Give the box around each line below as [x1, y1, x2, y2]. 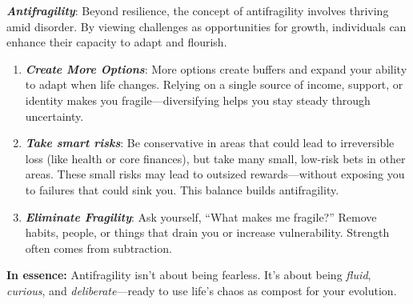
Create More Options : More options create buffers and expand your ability [25, 60, 407, 77]
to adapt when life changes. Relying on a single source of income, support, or [25, 76, 403, 93]
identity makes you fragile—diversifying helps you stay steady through [25, 91, 371, 108]
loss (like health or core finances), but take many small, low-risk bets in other [25, 150, 406, 166]
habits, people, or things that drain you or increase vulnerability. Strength [25, 224, 390, 241]
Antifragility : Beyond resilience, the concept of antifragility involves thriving [6, 2, 389, 18]
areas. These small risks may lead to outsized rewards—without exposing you [25, 166, 405, 182]
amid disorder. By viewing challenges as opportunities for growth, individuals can [6, 18, 407, 34]
